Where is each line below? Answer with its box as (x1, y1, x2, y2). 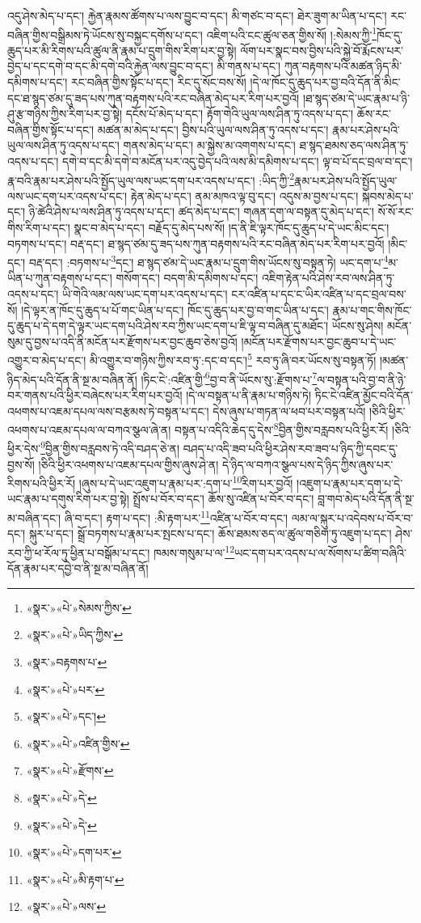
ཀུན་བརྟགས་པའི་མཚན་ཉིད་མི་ (284, 57, 402, 74)
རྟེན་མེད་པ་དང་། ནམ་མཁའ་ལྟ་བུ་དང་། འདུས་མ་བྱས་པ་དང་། (130, 187, 359, 204)
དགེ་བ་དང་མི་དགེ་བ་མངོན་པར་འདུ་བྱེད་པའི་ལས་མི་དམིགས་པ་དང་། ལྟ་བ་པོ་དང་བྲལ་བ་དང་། (62, 153, 413, 169)
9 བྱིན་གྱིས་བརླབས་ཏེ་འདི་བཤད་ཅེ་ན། (40, 438, 180, 457)
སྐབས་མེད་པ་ (361, 187, 414, 204)
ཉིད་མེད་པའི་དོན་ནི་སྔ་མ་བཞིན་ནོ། (7, 370, 137, 387)
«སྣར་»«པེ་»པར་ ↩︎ (26, 680, 105, 697)
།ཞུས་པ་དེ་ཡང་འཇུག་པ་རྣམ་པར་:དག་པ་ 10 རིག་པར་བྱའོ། (78, 472, 293, 491)
